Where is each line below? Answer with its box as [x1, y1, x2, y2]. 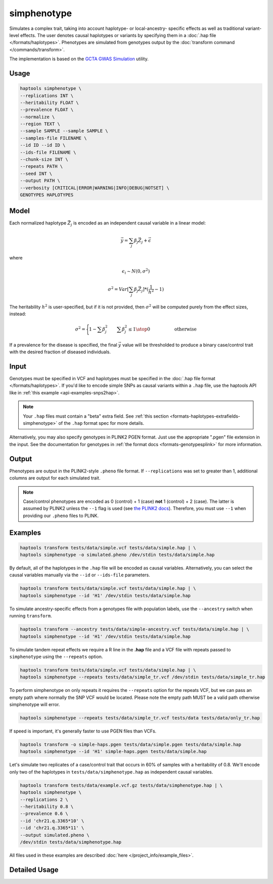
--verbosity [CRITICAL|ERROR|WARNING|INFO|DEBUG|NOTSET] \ [20, 185, 169, 191]
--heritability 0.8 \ [20, 803, 74, 809]
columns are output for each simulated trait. [9, 475, 101, 481]
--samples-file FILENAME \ [20, 135, 87, 141]
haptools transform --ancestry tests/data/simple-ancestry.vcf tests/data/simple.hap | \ [20, 627, 250, 632]
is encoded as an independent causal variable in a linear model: [73, 220, 206, 226]
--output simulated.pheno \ [20, 832, 89, 838]
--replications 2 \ [20, 796, 68, 802]
